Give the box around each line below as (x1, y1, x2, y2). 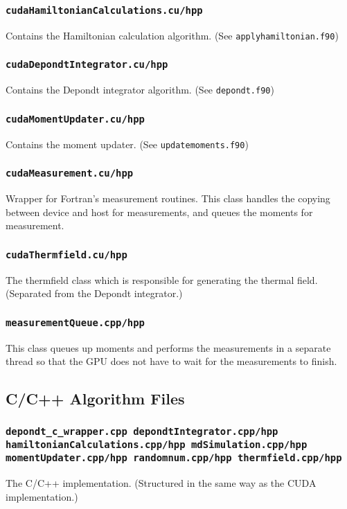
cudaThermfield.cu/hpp (6, 249, 127, 260)
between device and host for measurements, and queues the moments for (6, 204, 313, 219)
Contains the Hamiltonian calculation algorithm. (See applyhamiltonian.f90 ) (6, 28, 339, 42)
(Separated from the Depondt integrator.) (6, 286, 183, 301)
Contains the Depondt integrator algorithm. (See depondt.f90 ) (6, 82, 274, 97)
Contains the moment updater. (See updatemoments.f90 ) (6, 136, 249, 151)
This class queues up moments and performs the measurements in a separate (6, 340, 331, 355)
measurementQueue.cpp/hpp (6, 316, 145, 328)
